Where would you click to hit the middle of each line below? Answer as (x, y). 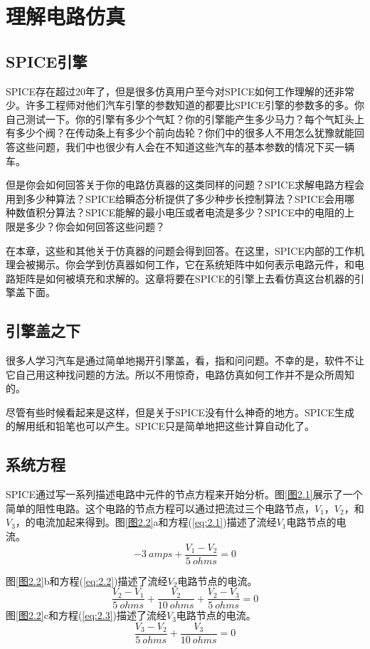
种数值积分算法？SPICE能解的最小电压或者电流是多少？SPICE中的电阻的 (175, 212)
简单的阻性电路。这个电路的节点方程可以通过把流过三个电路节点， (160, 508)
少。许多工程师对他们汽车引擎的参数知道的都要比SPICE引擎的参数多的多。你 (185, 105)
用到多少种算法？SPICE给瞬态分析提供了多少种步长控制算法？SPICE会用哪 (180, 198)
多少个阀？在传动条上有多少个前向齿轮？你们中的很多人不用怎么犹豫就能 (185, 133)
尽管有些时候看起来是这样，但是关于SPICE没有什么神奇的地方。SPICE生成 (180, 412)
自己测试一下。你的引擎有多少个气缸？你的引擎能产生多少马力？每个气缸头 (180, 118)
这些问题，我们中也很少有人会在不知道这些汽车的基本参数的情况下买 (175, 146)
